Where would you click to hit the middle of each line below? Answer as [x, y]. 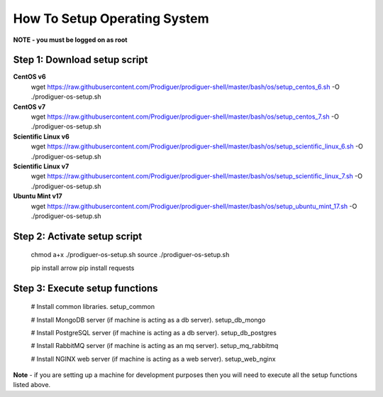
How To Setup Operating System [111, 18]
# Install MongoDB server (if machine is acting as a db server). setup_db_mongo [148, 320]
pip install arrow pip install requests [83, 268]
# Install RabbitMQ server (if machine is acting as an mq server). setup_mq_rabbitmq [155, 346]
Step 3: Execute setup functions [86, 288]
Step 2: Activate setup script [78, 236]
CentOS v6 [29, 77]
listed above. [32, 385]
